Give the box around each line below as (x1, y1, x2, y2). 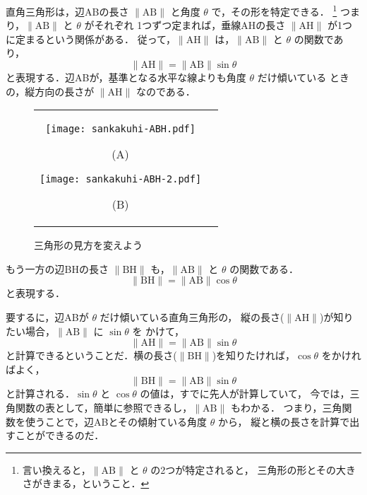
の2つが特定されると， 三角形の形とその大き (150, 462, 356, 477)
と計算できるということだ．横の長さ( (6, 348, 177, 363)
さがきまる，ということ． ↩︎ (22, 476, 150, 491)
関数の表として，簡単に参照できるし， (15, 400, 193, 414)
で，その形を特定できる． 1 (211, 2, 337, 18)
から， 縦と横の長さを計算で (217, 414, 350, 429)
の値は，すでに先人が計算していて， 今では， (140, 386, 350, 401)
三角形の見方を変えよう (34, 238, 143, 252)
